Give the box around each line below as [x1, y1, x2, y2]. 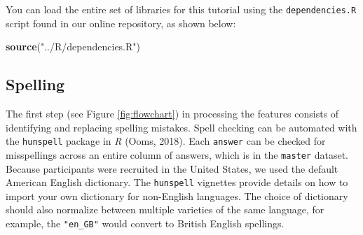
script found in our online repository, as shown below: [6, 15, 236, 30]
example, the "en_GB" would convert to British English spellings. [6, 215, 285, 230]
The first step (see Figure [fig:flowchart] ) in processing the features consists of [6, 106, 339, 121]
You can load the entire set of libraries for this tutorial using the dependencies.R [6, 2, 357, 16]
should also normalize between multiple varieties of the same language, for [6, 202, 324, 217]
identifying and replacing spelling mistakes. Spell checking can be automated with [6, 120, 357, 134]
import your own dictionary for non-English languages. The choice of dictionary [6, 188, 348, 203]
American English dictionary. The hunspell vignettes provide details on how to [6, 175, 348, 190]
